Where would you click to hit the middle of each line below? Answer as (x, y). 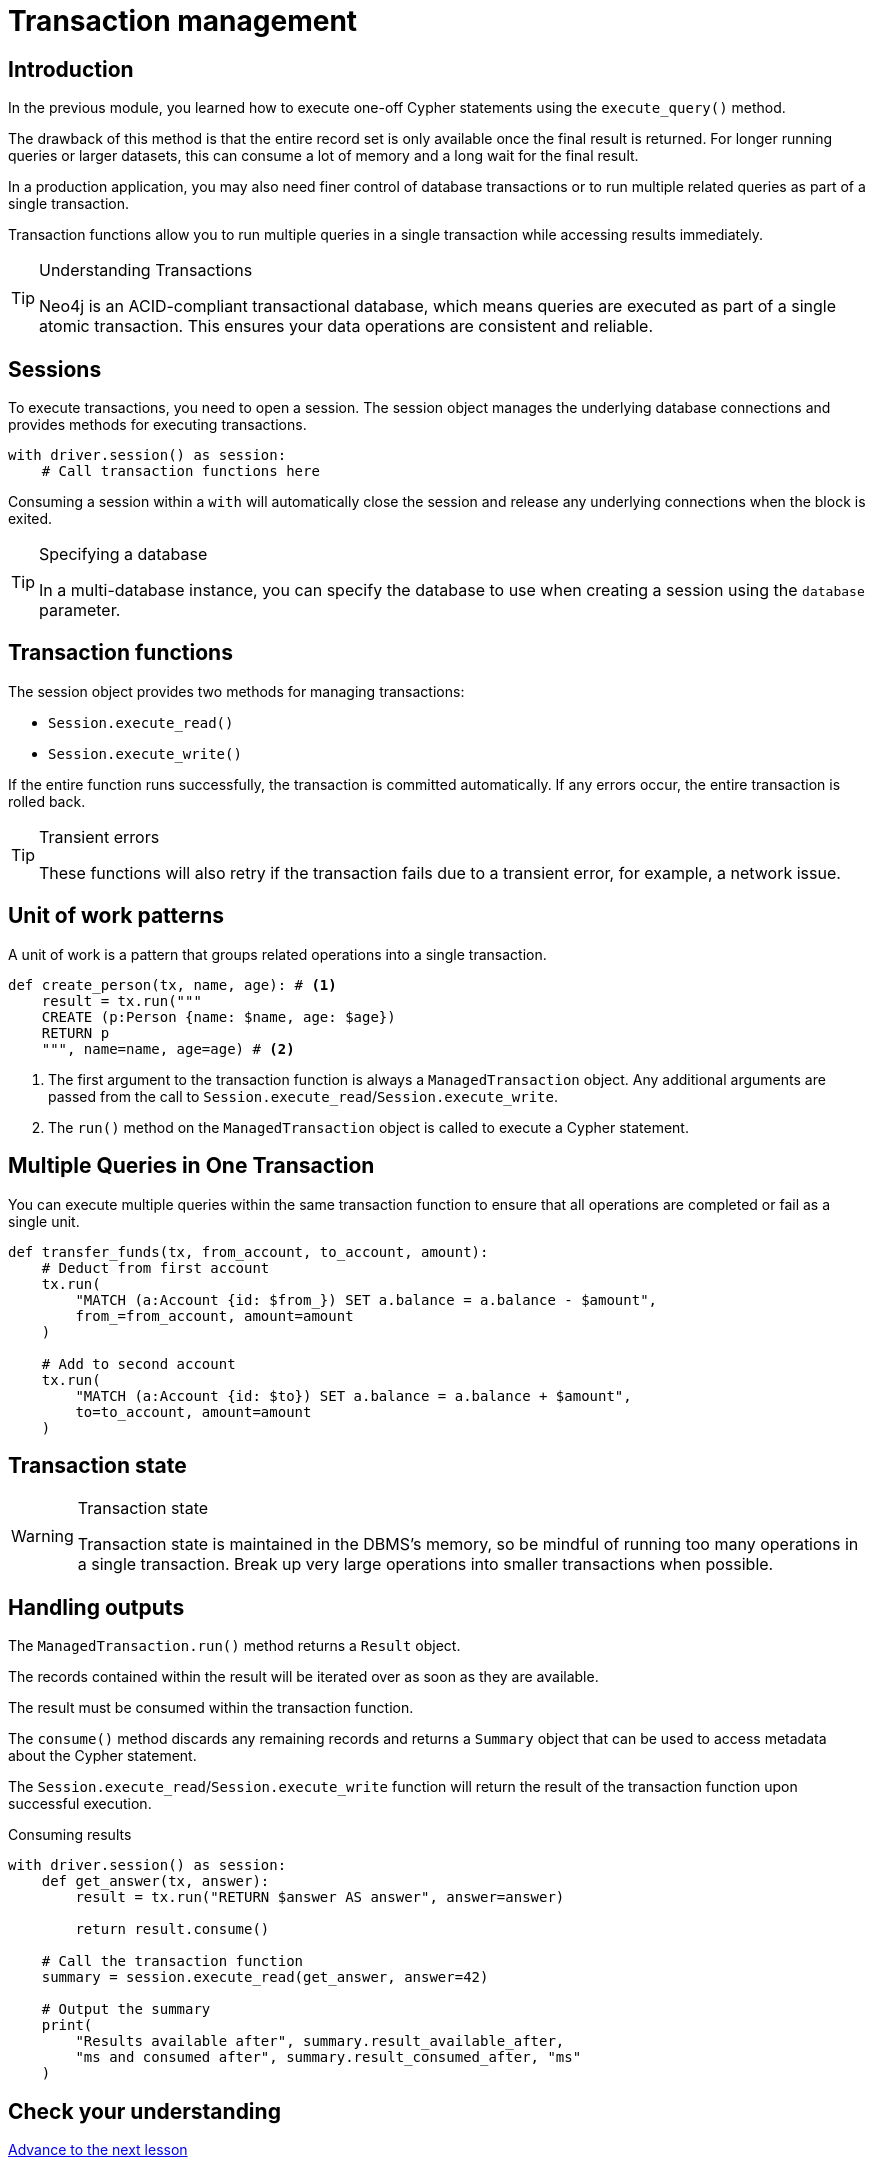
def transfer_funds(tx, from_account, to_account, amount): (248, 1251)
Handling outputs (96, 1607)
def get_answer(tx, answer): (155, 1881)
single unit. (44, 1221)
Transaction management (183, 21)
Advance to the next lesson (98, 2150)
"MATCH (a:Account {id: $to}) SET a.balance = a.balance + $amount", (353, 1395)
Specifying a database (123, 554)
